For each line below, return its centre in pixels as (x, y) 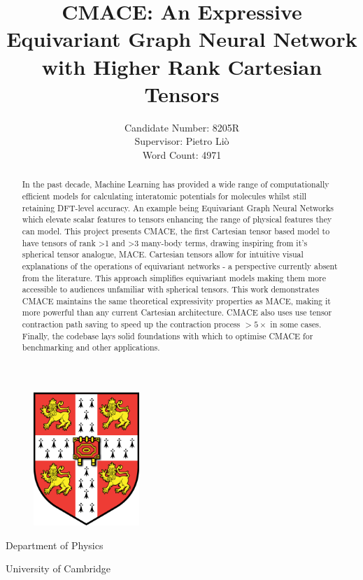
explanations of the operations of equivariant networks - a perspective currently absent (180, 266)
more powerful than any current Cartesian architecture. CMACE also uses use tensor (177, 312)
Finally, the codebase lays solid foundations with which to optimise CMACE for (168, 335)
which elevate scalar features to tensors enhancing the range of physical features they (177, 219)
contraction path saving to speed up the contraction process (131, 324)
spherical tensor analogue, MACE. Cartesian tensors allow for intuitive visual (163, 254)
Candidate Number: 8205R (182, 127)
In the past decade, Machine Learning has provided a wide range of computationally (176, 184)
